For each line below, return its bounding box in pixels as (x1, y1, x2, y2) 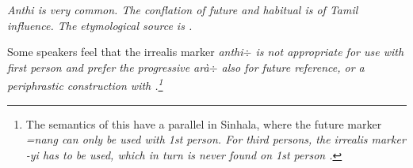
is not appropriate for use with (255, 43, 404, 60)
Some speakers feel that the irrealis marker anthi (7, 43, 243, 60)
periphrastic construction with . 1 (7, 75, 163, 94)
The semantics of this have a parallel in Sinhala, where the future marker (25, 115, 382, 132)
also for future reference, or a (221, 58, 365, 75)
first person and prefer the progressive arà (7, 58, 209, 75)
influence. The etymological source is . (7, 17, 193, 33)
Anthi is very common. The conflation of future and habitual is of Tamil (7, 2, 358, 17)
